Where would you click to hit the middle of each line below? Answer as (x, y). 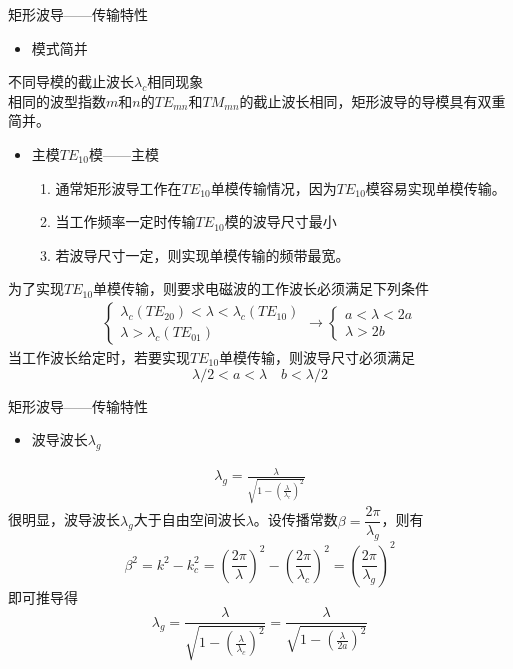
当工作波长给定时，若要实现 (99, 356)
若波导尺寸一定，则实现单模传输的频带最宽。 (202, 254)
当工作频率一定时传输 (125, 221)
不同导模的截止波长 (71, 81)
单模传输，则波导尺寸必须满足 (317, 356)
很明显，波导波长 (64, 519)
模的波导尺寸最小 (280, 221)
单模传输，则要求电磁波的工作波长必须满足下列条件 (261, 288)
